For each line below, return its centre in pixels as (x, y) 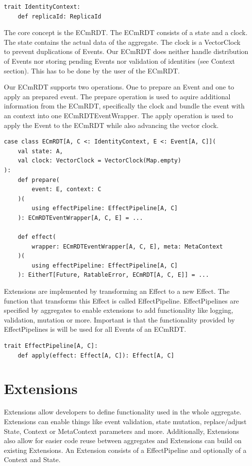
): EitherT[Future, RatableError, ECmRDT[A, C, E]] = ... (113, 275)
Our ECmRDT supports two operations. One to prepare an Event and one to (119, 87)
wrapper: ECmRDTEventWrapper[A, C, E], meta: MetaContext (127, 246)
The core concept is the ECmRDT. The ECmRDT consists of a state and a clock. (126, 32)
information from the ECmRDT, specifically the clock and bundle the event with (124, 106)
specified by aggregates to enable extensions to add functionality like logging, (119, 310)
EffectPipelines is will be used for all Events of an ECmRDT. (95, 329)
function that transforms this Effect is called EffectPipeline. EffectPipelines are (122, 300)
